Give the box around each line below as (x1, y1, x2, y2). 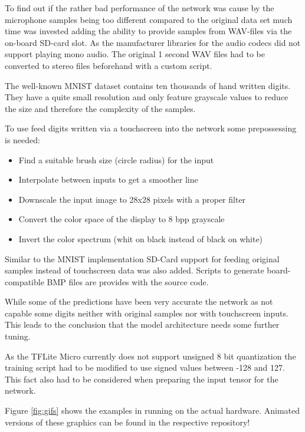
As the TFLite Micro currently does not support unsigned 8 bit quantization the (5, 349, 296, 362)
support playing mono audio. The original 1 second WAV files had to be (5, 48, 265, 60)
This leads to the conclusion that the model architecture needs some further (5, 318, 280, 331)
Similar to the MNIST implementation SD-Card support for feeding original (5, 252, 280, 265)
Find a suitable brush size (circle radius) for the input (18, 153, 214, 166)
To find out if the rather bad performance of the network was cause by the (5, 2, 274, 14)
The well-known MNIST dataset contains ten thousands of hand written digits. (5, 79, 291, 91)
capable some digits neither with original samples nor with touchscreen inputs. (5, 306, 288, 319)
